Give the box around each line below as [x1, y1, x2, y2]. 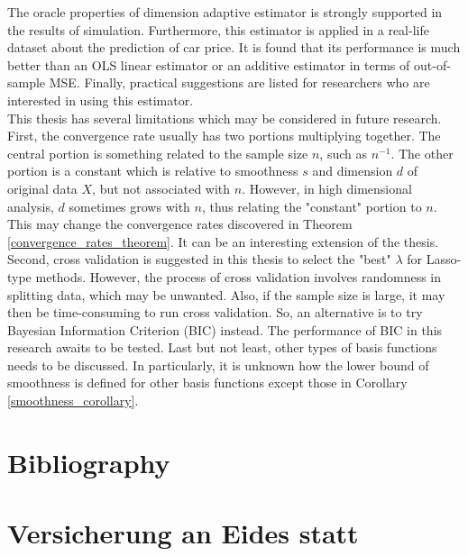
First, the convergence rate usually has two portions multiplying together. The [7, 126, 441, 145]
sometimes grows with [69, 196, 190, 215]
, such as [319, 143, 367, 162]
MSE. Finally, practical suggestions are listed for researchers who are [49, 73, 430, 92]
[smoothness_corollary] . [7, 391, 139, 410]
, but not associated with [92, 178, 231, 197]
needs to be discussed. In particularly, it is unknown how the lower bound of [7, 355, 429, 374]
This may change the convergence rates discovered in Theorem [7, 214, 353, 233]
